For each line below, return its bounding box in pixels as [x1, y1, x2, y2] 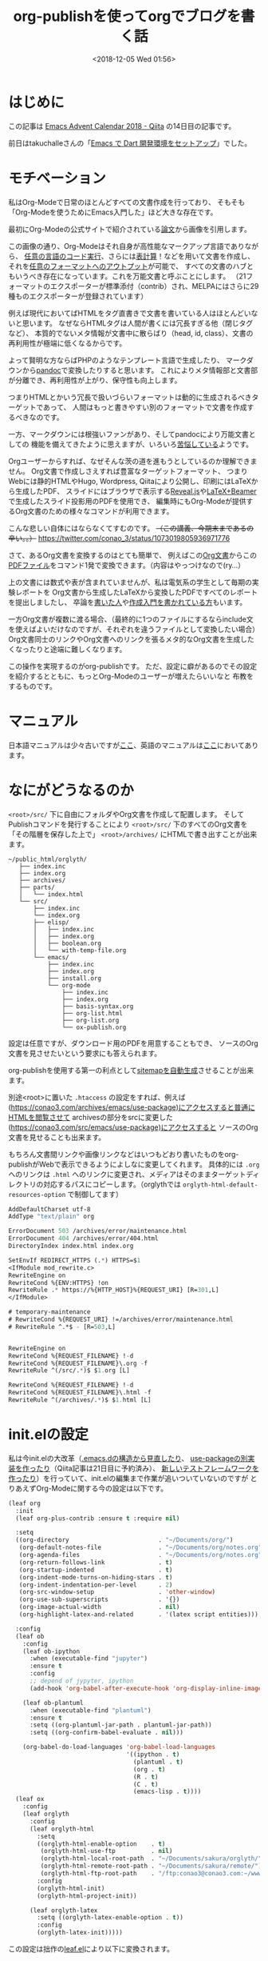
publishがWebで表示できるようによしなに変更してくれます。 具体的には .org [8, 1159, 260, 1169]
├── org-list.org [61, 1016, 120, 1024]
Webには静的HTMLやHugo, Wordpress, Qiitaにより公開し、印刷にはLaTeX [8, 476, 251, 486]
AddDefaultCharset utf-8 [8, 1205, 91, 1213]
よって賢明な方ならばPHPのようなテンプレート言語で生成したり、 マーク [8, 355, 247, 365]
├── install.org [47, 974, 102, 983]
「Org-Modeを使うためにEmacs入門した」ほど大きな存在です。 [8, 207, 218, 217]
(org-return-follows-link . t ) [18, 1558, 173, 1567]
